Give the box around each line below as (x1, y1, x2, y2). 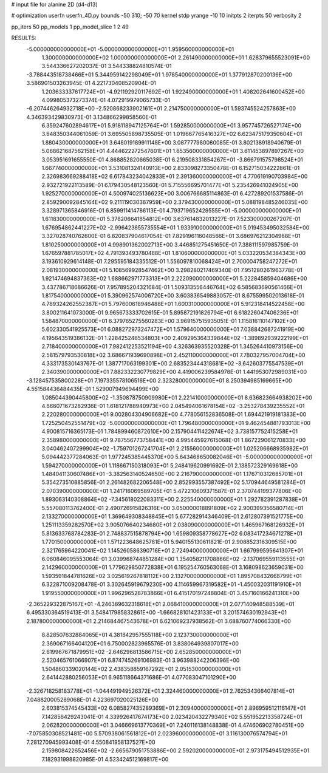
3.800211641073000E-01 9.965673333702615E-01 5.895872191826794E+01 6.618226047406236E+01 (41, 308, 299, 316)
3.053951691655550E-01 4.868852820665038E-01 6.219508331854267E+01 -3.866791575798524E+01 (41, 155, 303, 163)
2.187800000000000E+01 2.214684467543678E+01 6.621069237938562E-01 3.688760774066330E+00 (26, 617, 292, 625)
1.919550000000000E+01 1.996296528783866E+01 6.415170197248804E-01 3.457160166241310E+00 (41, 589, 300, 596)
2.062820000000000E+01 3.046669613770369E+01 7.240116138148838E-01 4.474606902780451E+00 (41, 721, 304, 729)
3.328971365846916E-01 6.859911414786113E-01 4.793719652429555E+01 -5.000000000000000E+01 (41, 206, 302, 214)
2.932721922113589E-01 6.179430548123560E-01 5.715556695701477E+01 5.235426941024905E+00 (41, 181, 299, 188)
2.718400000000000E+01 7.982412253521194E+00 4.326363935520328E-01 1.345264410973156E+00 (41, 343, 304, 350)
